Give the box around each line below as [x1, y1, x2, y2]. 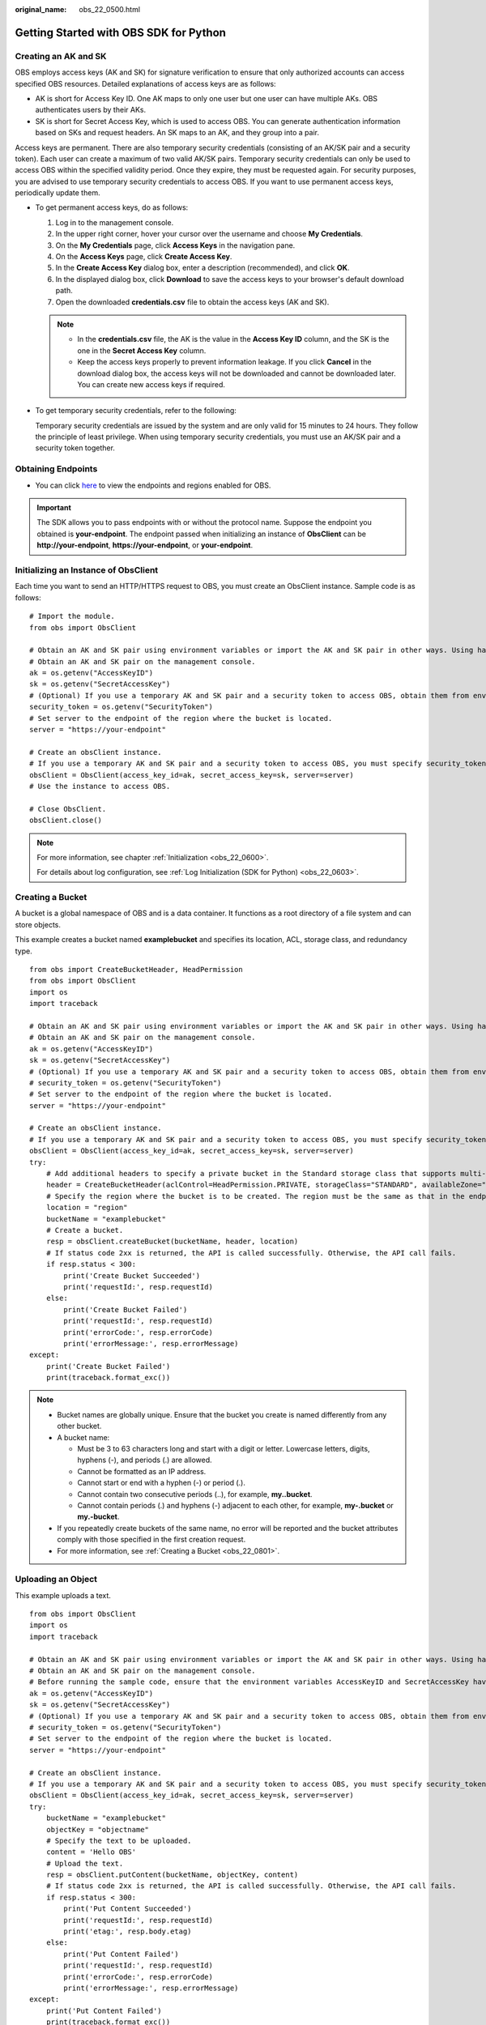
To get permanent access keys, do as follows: [35, 202, 189, 212]
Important [36, 503, 72, 513]
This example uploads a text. [15, 1590, 111, 1600]
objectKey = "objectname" [45, 1825, 150, 1834]
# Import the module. [29, 612, 115, 621]
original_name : [15, 5, 67, 14]
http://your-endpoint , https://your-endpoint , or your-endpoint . [36, 540, 254, 550]
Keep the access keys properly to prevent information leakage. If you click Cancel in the [77, 357, 372, 367]
